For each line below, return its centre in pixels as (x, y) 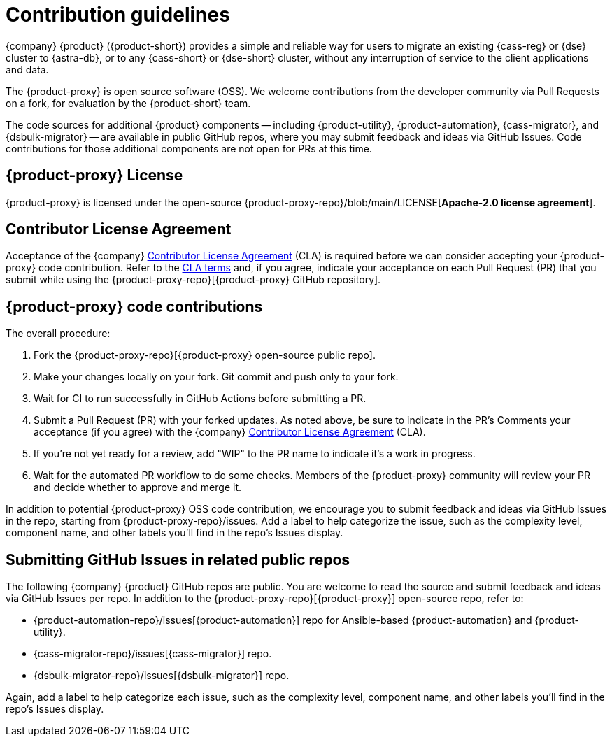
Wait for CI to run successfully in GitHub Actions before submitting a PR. (200, 399)
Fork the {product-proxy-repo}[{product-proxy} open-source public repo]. (205, 355)
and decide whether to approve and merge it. (137, 487)
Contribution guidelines (118, 15)
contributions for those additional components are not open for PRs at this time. (189, 148)
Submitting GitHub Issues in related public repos (178, 559)
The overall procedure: (58, 334)
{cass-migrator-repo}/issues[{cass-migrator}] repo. (153, 654)
